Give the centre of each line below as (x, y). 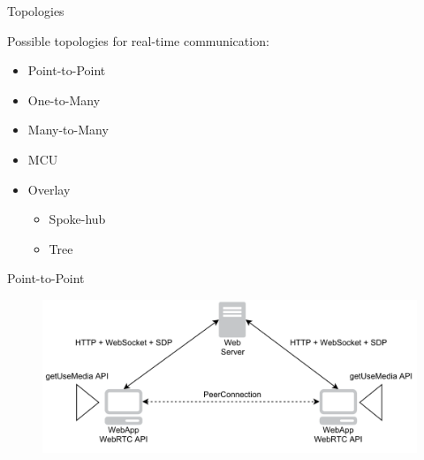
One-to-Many (64, 100)
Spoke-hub (77, 219)
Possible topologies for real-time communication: (138, 40)
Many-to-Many (68, 130)
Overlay (49, 189)
